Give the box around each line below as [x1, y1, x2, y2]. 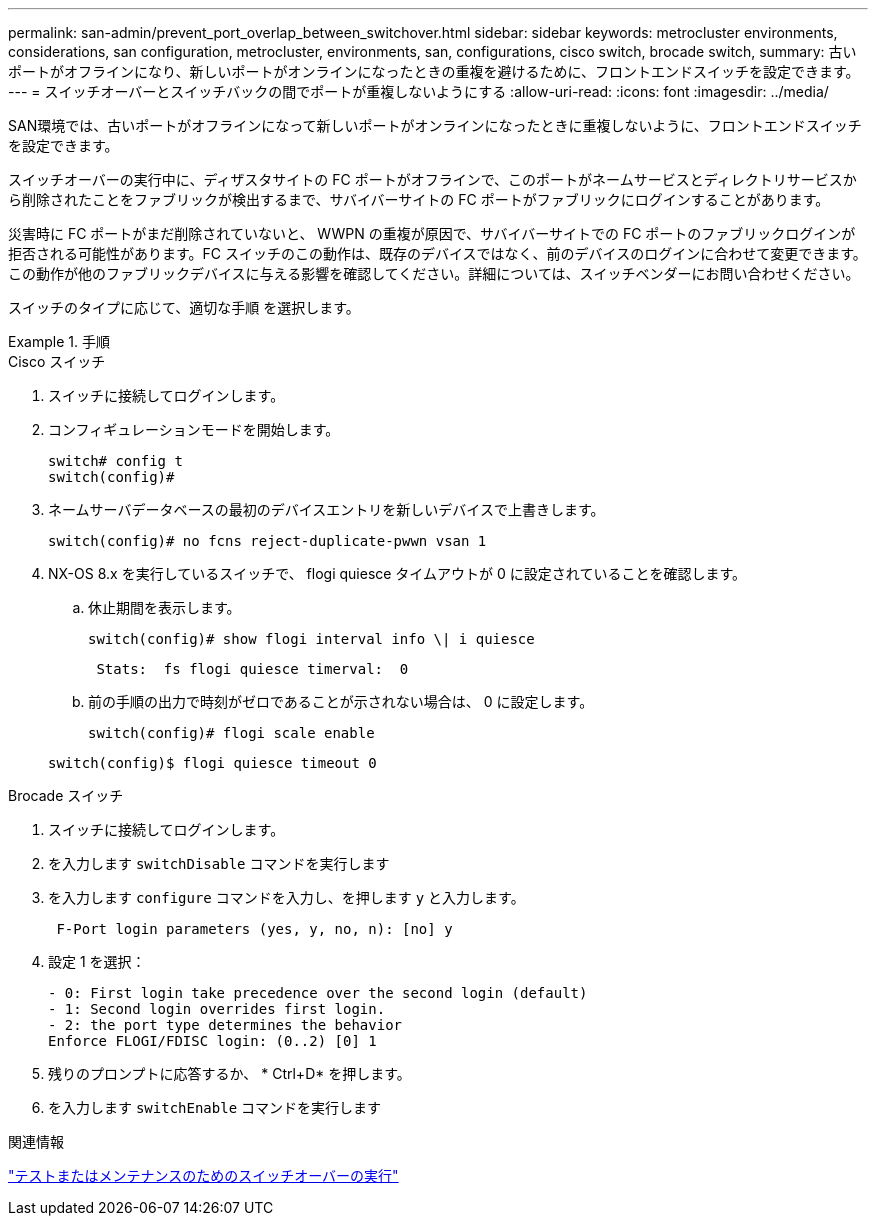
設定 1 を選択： [48, 953, 146, 970]
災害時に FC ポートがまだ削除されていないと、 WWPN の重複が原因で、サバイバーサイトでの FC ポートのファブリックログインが [8, 225, 856, 242]
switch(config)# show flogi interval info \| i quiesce [88, 631, 535, 647]
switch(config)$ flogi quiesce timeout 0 [48, 755, 377, 771]
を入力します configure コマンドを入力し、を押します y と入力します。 [48, 889, 525, 906]
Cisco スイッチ [8, 353, 106, 370]
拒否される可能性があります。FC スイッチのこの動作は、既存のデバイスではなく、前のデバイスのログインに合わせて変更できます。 [8, 245, 867, 262]
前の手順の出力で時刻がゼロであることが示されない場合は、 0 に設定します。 [88, 693, 594, 710]
